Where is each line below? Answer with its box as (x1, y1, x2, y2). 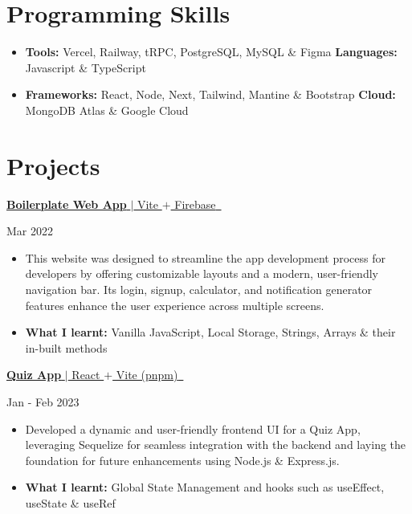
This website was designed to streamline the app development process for (25, 249, 386, 266)
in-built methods (25, 339, 108, 356)
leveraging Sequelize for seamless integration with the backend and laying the (25, 436, 406, 453)
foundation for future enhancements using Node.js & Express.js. (25, 451, 340, 468)
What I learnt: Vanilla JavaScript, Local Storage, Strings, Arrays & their (25, 324, 396, 341)
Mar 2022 (6, 222, 53, 239)
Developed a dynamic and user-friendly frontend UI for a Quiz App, (25, 420, 361, 437)
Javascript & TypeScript (25, 59, 146, 75)
